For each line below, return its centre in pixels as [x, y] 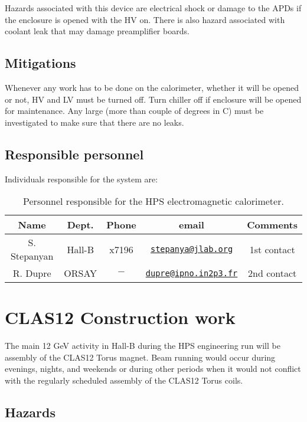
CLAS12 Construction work [120, 317]
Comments [272, 225]
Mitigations [40, 63]
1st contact [272, 249]
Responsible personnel [74, 154]
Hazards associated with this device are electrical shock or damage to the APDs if [153, 8]
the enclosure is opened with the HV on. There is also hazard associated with [145, 19]
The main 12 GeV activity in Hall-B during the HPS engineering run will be [143, 346]
